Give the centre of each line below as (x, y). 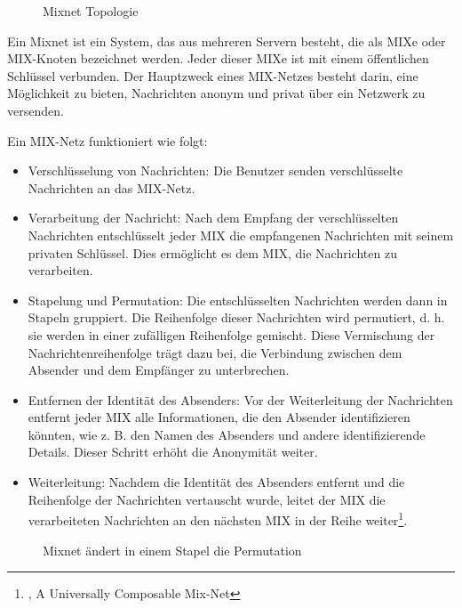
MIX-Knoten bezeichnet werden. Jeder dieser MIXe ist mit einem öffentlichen (218, 58)
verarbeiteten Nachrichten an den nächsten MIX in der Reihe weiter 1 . (218, 519)
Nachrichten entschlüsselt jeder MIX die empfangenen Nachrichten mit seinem (241, 235)
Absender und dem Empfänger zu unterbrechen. (159, 370)
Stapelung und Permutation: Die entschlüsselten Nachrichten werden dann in (238, 300)
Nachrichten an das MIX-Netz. (112, 187)
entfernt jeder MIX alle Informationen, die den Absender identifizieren (219, 417)
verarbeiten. (60, 270)
